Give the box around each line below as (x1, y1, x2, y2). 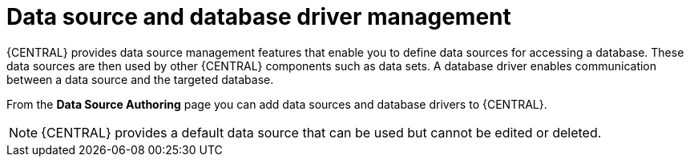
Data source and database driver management (6, 3, 511, 30)
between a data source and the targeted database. (6, 72, 274, 86)
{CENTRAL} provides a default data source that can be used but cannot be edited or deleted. (41, 124, 602, 141)
